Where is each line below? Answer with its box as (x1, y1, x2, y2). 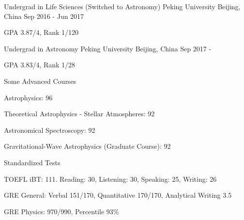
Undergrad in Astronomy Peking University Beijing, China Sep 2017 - (4, 43, 212, 53)
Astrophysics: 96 (4, 92, 53, 102)
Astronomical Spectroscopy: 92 (4, 125, 95, 135)
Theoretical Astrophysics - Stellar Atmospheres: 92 (4, 109, 155, 119)
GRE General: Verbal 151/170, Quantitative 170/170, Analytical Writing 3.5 (4, 190, 232, 200)
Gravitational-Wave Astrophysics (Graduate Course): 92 (4, 141, 171, 151)
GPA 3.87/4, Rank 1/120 (4, 27, 79, 37)
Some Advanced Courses (4, 76, 76, 86)
